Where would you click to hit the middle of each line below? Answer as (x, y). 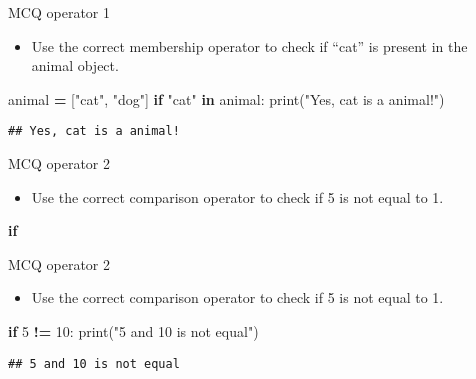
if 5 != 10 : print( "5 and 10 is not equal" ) (133, 331)
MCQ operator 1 (59, 12)
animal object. (75, 65)
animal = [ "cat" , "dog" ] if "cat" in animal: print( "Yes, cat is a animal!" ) (226, 98)
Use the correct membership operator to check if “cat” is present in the (249, 45)
